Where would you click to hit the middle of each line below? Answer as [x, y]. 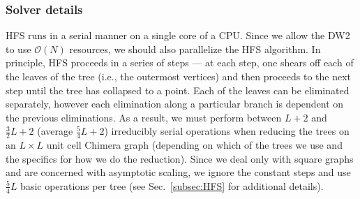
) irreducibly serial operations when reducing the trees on [227, 131]
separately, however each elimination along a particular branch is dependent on [175, 104]
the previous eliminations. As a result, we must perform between [144, 117]
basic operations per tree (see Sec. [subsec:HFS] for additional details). [172, 185]
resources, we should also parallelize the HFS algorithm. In [195, 49]
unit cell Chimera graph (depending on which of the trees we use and [194, 145]
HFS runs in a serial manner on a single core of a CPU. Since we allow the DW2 [178, 35]
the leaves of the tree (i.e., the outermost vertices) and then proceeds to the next [179, 76]
